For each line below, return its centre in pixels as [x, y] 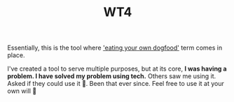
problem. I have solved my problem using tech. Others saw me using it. [112, 76]
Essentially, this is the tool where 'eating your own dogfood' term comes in [115, 48]
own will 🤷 [22, 91]
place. [16, 55]
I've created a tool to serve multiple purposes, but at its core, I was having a [117, 69]
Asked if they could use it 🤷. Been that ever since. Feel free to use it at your [116, 84]
